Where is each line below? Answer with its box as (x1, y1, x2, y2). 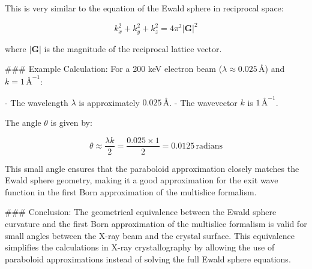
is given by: (50, 116, 92, 128)
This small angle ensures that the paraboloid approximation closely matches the (5, 162, 299, 174)
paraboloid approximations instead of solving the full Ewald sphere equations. (5, 252, 291, 265)
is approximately (79, 96, 140, 108)
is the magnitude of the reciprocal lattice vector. (44, 42, 222, 55)
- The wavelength (5, 96, 68, 108)
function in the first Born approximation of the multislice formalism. (5, 185, 257, 198)
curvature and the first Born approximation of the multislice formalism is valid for (5, 217, 307, 229)
